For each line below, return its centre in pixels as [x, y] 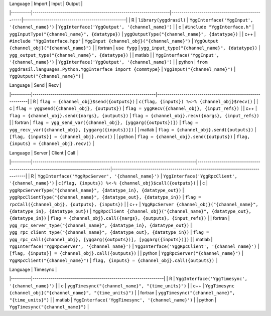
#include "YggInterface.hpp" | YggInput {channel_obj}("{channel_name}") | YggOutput [114, 41]
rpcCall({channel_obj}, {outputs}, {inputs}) [66, 204]
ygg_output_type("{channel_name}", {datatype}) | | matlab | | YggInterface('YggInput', [114, 55]
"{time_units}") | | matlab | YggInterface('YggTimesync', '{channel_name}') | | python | [113, 300]
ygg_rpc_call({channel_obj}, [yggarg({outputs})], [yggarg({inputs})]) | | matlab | [111, 239]
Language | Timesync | [33, 270]
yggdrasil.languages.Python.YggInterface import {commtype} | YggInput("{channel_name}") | [122, 69]
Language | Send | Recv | [35, 85]
